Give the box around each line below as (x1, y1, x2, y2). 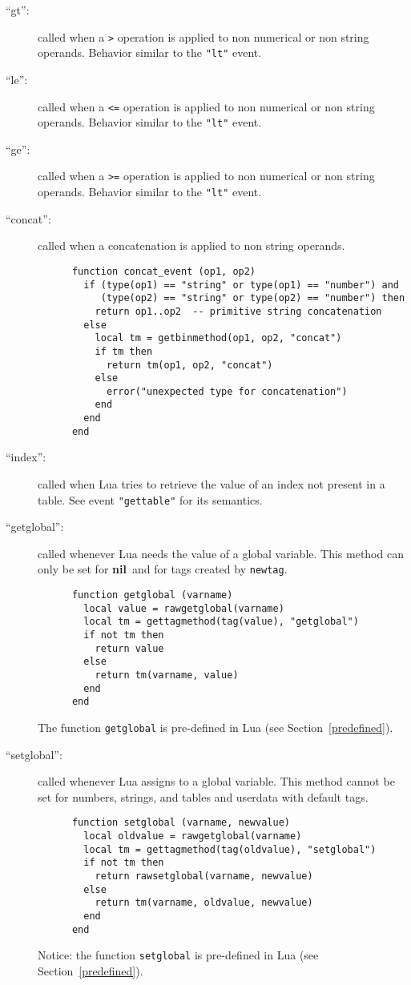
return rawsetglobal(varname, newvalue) (95, 870, 313, 882)
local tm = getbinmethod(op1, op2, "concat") (95, 332, 342, 344)
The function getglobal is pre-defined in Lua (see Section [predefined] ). (38, 719, 393, 736)
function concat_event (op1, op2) (71, 265, 256, 277)
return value (95, 642, 164, 654)
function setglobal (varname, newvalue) (71, 817, 290, 829)
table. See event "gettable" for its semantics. (38, 491, 263, 508)
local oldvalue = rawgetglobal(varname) (83, 830, 302, 842)
